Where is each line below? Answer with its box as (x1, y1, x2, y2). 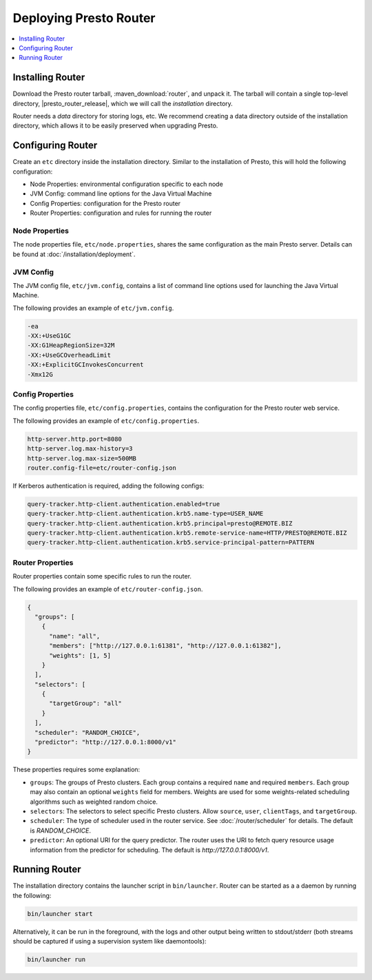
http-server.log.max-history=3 (27, 445, 134, 452)
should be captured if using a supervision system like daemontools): (12, 937, 207, 946)
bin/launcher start (27, 910, 93, 917)
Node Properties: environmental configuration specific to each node (30, 180, 223, 189)
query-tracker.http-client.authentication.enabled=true (27, 500, 220, 508)
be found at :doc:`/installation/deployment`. (12, 250, 136, 258)
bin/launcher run (27, 956, 86, 963)
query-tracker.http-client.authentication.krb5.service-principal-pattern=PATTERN (27, 539, 315, 547)
